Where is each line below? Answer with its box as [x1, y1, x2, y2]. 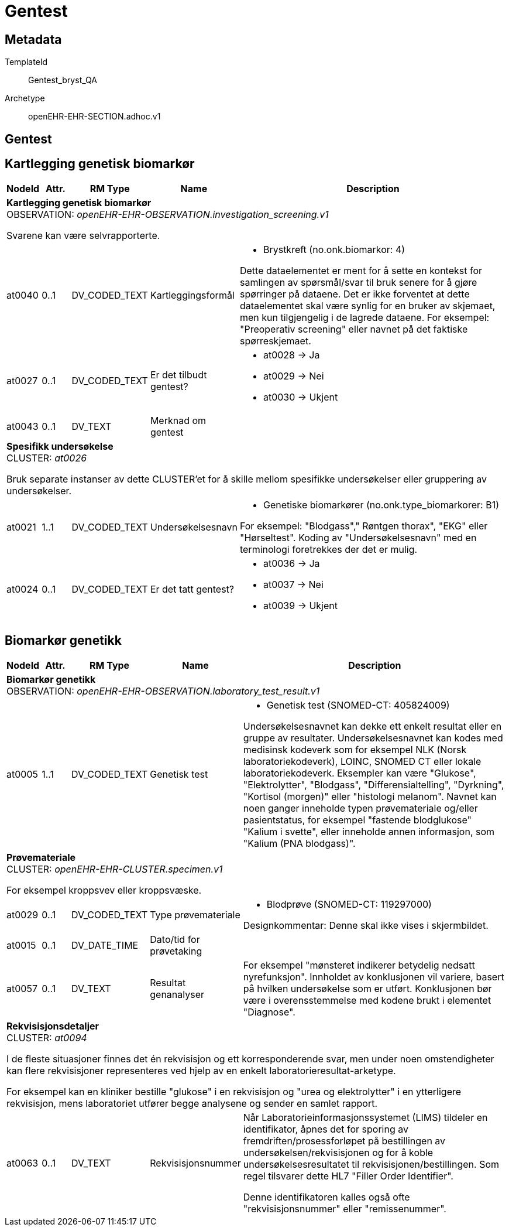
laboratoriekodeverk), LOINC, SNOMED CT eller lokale [243, 755, 482, 768]
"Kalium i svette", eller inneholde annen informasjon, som [243, 826, 495, 838]
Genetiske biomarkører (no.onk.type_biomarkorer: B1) [263, 499, 499, 511]
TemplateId [5, 57, 48, 67]
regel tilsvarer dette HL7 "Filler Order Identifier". [243, 1170, 453, 1182]
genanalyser [150, 989, 205, 1001]
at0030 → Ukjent [263, 391, 338, 404]
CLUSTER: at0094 [6, 1032, 87, 1044]
